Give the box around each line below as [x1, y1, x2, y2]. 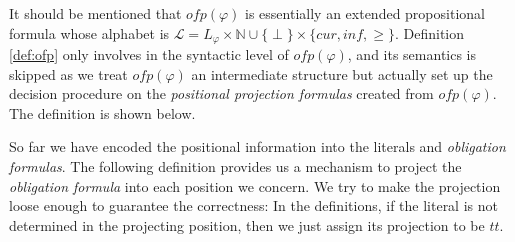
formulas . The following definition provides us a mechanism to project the [9, 156, 462, 177]
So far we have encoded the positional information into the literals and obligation [9, 136, 506, 157]
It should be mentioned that [9, 3, 182, 23]
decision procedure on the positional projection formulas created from [9, 83, 434, 104]
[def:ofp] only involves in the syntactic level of [9, 44, 289, 65]
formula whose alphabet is [9, 22, 170, 43]
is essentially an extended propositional [245, 3, 485, 23]
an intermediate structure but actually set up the [191, 63, 493, 84]
